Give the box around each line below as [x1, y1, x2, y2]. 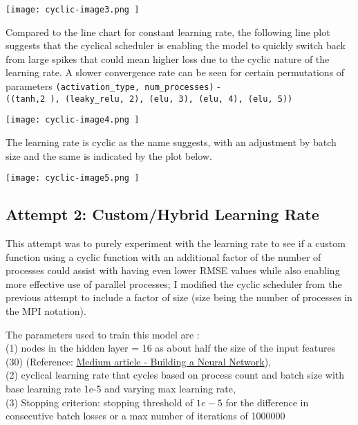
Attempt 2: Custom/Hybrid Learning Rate [6, 204, 319, 225]
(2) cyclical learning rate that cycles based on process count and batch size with [6, 368, 345, 382]
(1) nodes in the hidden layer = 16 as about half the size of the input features [6, 341, 336, 355]
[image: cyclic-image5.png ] [6, 173, 140, 183]
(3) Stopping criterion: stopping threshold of [6, 395, 194, 409]
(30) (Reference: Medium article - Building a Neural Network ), [6, 354, 271, 368]
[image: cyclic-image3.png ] [6, 5, 140, 15]
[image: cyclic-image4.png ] [6, 115, 140, 125]
